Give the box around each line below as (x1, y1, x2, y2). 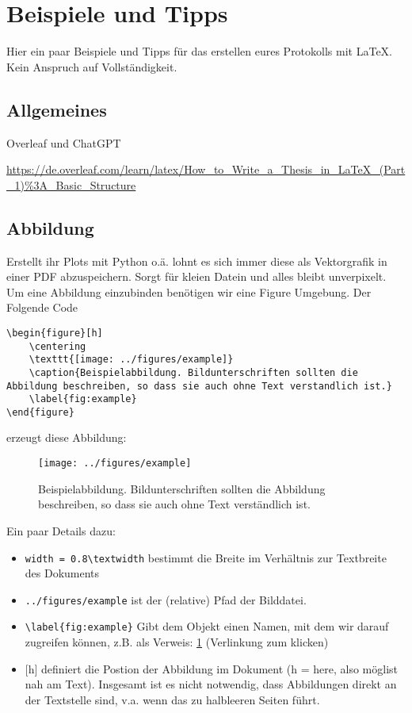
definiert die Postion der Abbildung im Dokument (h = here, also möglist (41, 660, 398, 677)
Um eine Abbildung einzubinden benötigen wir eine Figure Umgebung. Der (6, 283, 372, 300)
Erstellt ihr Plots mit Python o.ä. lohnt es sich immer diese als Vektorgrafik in (6, 252, 387, 269)
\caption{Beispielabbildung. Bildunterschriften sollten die (29, 366, 358, 378)
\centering (29, 340, 86, 352)
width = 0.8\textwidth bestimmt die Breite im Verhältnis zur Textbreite (25, 549, 387, 565)
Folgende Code (6, 299, 78, 316)
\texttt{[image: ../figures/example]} (29, 354, 234, 366)
